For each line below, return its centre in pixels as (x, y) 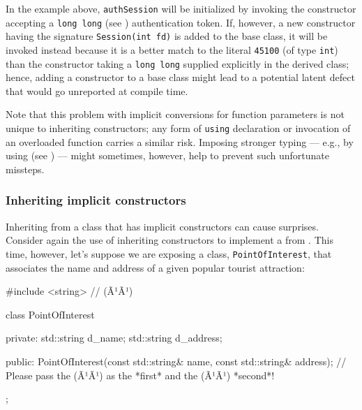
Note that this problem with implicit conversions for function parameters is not (175, 114)
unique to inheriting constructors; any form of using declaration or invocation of (178, 128)
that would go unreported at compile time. (97, 90)
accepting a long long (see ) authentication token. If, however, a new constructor (181, 22)
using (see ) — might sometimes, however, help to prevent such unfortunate (168, 155)
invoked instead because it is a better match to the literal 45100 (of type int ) (172, 49)
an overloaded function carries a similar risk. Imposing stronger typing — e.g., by (180, 141)
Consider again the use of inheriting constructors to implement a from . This (169, 240)
